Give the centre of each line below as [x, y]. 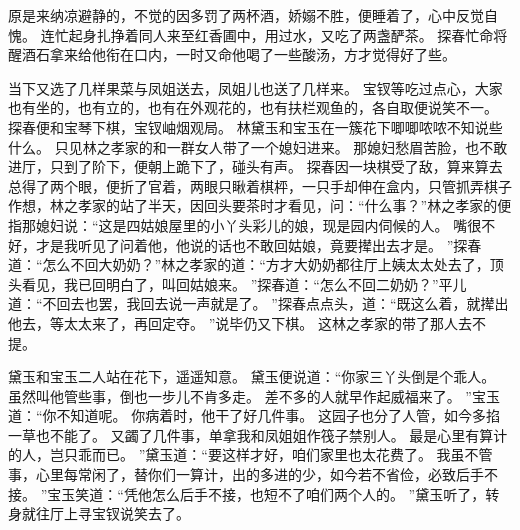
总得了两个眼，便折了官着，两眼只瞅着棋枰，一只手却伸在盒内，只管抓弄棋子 [260, 185]
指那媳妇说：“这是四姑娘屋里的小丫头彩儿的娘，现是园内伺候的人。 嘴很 [245, 224]
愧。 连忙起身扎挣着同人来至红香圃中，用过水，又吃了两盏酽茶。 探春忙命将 [258, 34]
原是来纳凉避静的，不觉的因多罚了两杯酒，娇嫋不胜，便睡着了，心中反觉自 [253, 15]
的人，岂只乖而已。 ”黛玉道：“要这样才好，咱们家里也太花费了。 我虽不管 [250, 454]
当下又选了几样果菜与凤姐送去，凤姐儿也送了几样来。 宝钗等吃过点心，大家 [255, 87]
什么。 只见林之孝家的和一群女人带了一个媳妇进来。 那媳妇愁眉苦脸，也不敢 [258, 146]
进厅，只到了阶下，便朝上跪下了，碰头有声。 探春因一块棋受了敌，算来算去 [255, 166]
